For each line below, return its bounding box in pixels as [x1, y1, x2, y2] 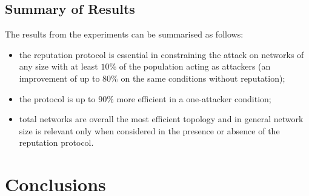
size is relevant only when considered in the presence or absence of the [19, 124, 280, 137]
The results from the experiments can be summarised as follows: [5, 28, 244, 41]
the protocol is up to [19, 92, 96, 105]
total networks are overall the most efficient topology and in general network [19, 113, 304, 125]
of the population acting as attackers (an [119, 60, 271, 73]
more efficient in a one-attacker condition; [116, 92, 271, 105]
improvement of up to [19, 71, 100, 84]
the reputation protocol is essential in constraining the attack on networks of [19, 48, 304, 60]
